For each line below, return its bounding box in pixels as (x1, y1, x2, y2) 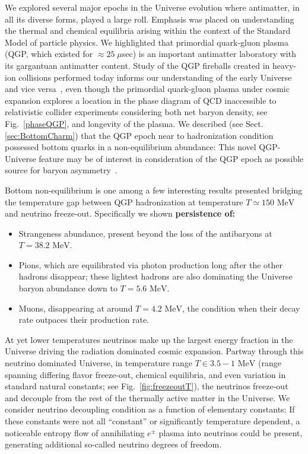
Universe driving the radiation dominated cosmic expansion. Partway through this (5, 345, 304, 357)
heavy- (272, 59, 297, 71)
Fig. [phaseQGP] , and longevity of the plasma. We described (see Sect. (5, 117, 263, 129)
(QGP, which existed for (5, 47, 93, 60)
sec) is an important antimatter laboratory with (122, 47, 296, 60)
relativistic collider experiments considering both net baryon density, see (5, 106, 268, 118)
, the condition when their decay (182, 301, 300, 314)
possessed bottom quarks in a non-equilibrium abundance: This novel (5, 141, 256, 153)
